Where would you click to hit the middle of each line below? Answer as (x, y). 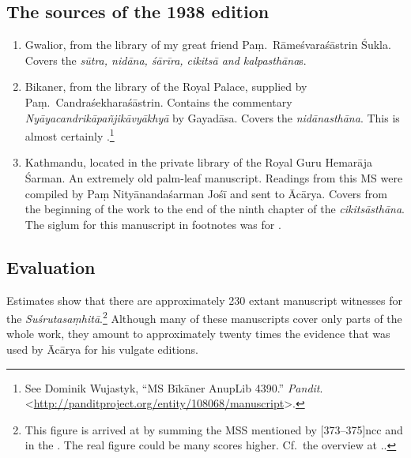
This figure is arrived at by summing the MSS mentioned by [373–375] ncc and (214, 429)
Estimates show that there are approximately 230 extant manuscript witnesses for (205, 300)
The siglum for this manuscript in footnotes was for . (153, 224)
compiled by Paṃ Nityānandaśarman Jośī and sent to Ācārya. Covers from (206, 193)
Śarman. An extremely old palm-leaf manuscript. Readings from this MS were (214, 178)
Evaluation (51, 267)
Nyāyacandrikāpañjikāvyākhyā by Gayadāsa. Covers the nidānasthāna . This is (212, 117)
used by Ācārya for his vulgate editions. (102, 349)
